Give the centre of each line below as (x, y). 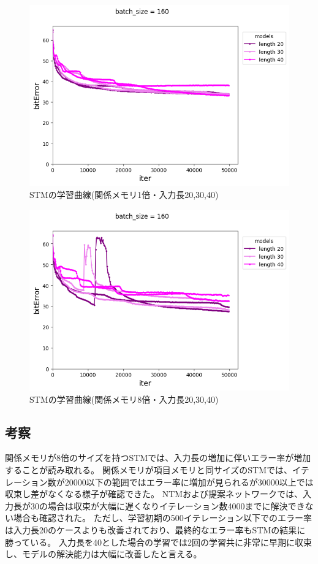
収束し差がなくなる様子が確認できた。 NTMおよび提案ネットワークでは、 (154, 494)
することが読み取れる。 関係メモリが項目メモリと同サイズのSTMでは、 (149, 470)
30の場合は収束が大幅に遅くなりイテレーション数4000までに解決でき (168, 505)
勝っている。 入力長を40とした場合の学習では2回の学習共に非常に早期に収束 (158, 542)
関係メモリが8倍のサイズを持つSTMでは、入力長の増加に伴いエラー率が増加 (158, 458)
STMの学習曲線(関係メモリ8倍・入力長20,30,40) (124, 399)
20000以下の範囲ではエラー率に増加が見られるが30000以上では (189, 482)
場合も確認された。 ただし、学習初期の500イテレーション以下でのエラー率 (163, 518)
